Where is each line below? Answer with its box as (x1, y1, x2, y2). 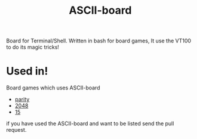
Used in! (6, 64, 48, 78)
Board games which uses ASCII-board (6, 84, 100, 91)
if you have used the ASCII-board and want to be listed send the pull (6, 120, 174, 127)
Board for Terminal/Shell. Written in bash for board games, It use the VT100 (6, 37, 192, 45)
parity (14, 96, 30, 103)
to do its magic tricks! (6, 44, 60, 51)
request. (6, 126, 27, 134)
